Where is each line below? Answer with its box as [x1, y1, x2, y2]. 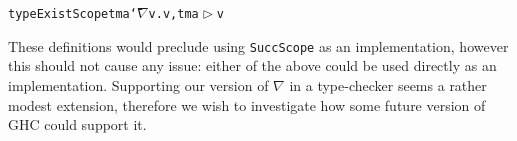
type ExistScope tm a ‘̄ [8, 7, 137, 21]
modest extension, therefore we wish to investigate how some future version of [8, 94, 486, 115]
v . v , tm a [148, 7, 199, 21]
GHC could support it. [8, 114, 147, 135]
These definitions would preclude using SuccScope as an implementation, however [8, 35, 509, 56]
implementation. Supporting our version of [8, 74, 269, 95]
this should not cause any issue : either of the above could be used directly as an [8, 55, 497, 76]
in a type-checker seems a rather [289, 74, 487, 95]
